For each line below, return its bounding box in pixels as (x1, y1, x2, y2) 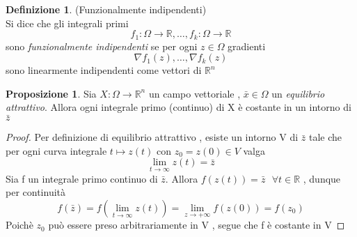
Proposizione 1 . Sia (6, 86, 97, 100)
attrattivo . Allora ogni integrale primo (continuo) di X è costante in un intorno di (6, 100, 351, 114)
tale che (308, 130, 342, 144)
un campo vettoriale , (148, 86, 241, 100)
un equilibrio (271, 86, 325, 100)
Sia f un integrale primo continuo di (6, 171, 158, 185)
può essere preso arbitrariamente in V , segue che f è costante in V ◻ (48, 217, 345, 232)
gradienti (228, 38, 266, 53)
